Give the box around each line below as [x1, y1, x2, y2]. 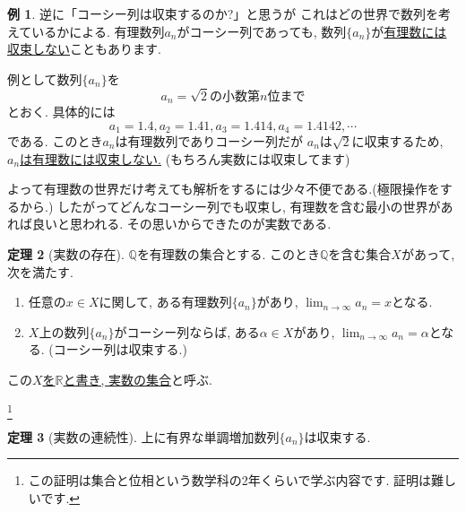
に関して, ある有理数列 [99, 292, 232, 311]
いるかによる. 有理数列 [31, 22, 165, 40]
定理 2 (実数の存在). [7, 245, 125, 263]
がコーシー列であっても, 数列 [177, 22, 347, 40]
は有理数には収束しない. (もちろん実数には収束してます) [20, 149, 350, 168]
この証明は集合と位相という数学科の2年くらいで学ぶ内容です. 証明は [28, 471, 431, 490]
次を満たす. [7, 262, 73, 281]
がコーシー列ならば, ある [114, 322, 260, 341]
